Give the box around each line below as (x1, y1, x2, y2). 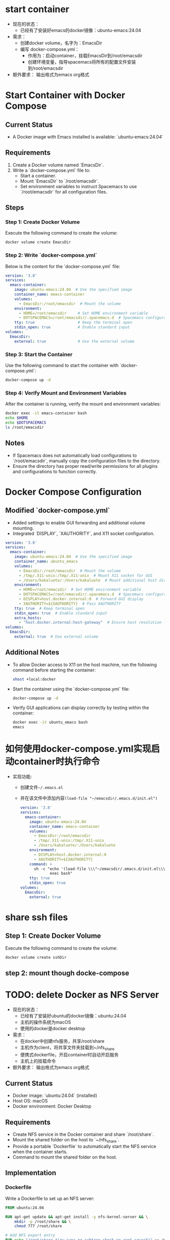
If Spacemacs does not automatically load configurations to (12, 452, 137, 458)
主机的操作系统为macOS (20, 1019, 71, 1025)
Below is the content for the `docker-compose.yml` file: (5, 263, 120, 269)
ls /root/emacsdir (5, 425, 44, 430)
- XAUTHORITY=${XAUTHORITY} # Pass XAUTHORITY (18, 601, 121, 606)
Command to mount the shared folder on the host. (12, 1154, 117, 1160)
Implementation (5, 1169, 57, 1177)
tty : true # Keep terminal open (14, 606, 85, 611)
